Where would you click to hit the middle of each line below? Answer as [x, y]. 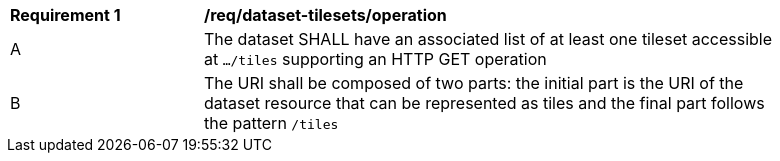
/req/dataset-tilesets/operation [325, 15]
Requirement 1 [65, 15]
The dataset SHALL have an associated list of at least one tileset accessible [488, 39]
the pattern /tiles [271, 123]
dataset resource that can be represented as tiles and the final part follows [484, 103]
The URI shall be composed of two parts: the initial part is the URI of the [474, 83]
